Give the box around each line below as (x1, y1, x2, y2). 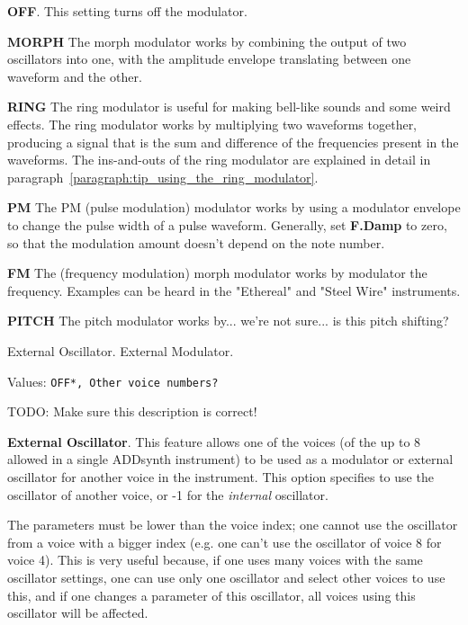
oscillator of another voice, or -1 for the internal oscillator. (7, 485, 328, 504)
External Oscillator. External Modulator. (7, 341, 234, 360)
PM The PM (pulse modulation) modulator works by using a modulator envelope (7, 198, 461, 217)
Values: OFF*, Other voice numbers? (7, 371, 219, 390)
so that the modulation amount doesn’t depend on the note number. (7, 233, 385, 252)
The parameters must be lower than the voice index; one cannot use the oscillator (7, 515, 458, 534)
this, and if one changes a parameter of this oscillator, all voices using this (7, 585, 416, 604)
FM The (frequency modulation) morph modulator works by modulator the (7, 263, 427, 282)
